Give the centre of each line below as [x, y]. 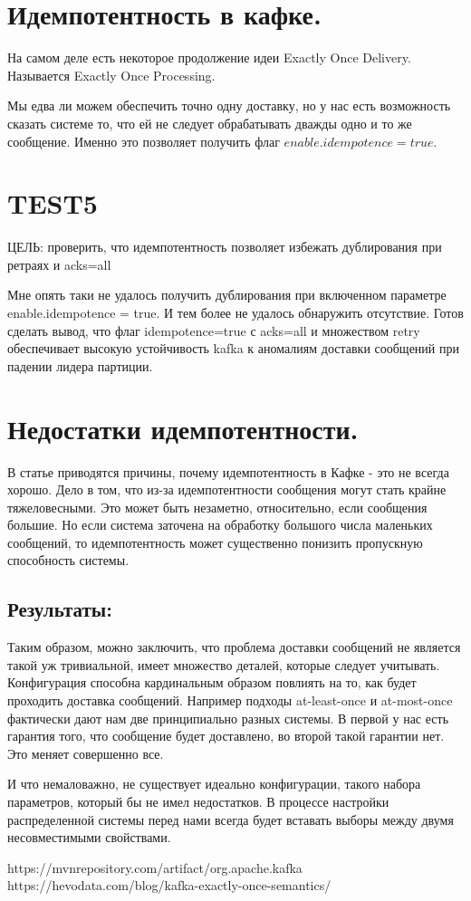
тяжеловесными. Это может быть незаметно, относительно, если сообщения [217, 507]
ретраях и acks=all [59, 264]
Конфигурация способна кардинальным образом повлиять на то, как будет [212, 682]
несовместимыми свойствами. [89, 837]
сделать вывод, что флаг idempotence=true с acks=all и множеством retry [214, 330]
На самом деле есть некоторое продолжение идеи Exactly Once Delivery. [209, 58]
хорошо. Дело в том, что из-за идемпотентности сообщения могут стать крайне [227, 489]
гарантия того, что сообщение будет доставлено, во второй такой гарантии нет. [226, 736]
